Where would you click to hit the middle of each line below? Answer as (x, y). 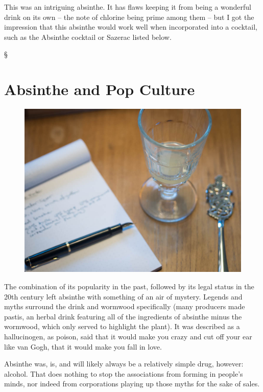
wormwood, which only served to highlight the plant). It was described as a (122, 326)
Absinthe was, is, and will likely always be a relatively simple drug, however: (124, 364)
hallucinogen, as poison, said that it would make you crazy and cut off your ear (128, 336)
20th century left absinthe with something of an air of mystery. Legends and (123, 296)
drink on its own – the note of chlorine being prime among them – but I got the (129, 17)
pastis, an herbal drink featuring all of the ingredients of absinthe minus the (123, 316)
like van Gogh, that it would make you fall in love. (83, 346)
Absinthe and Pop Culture (100, 89)
